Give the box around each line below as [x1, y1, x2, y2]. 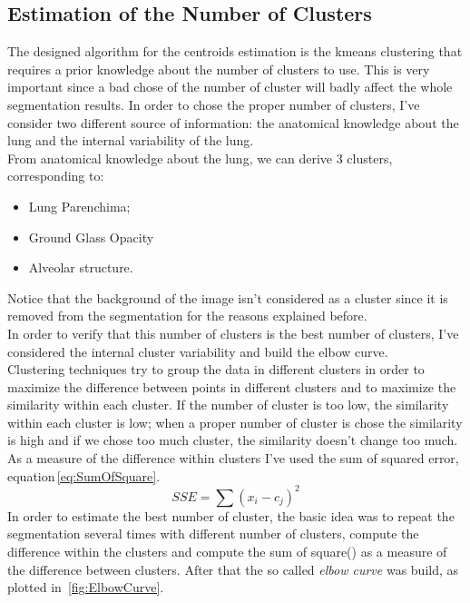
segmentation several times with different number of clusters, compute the [7, 524, 419, 543]
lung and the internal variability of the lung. [7, 131, 254, 150]
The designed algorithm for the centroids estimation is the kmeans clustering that [7, 42, 463, 61]
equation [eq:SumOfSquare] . [7, 466, 161, 485]
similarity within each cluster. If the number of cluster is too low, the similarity [7, 395, 449, 414]
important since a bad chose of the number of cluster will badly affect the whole [7, 77, 453, 96]
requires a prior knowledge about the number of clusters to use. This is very [7, 59, 430, 78]
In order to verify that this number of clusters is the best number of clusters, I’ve [7, 323, 459, 342]
